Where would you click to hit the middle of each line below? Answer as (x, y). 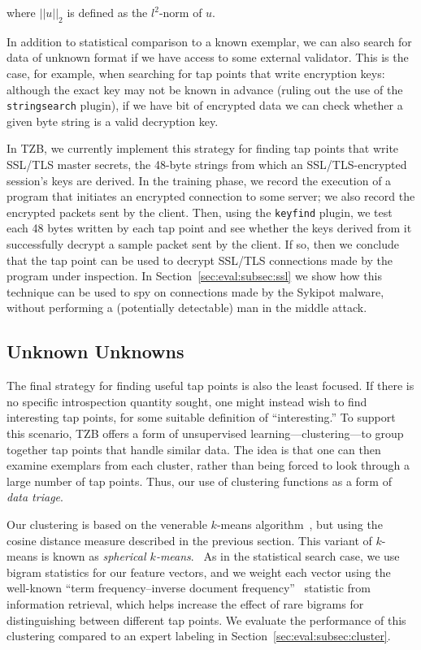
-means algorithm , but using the (299, 524)
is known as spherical (93, 556)
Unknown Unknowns (95, 351)
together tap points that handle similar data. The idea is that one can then (194, 449)
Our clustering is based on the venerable (107, 524)
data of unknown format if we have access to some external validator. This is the (208, 57)
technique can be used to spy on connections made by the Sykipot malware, (195, 291)
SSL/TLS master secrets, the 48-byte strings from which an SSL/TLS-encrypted (207, 165)
